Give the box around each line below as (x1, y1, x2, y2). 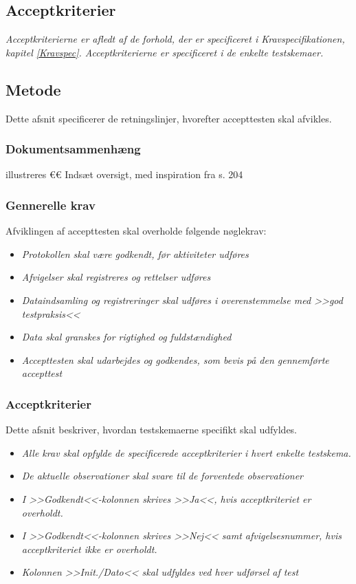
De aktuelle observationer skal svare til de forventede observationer (21, 468, 304, 483)
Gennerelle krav (5, 196, 96, 213)
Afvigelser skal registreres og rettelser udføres (21, 270, 211, 284)
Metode (5, 78, 61, 100)
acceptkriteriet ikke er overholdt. (21, 541, 157, 556)
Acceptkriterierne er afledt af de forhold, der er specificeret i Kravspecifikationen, (5, 32, 345, 46)
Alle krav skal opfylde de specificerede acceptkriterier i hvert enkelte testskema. (21, 445, 351, 459)
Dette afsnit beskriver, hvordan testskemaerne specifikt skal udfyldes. (5, 422, 298, 437)
